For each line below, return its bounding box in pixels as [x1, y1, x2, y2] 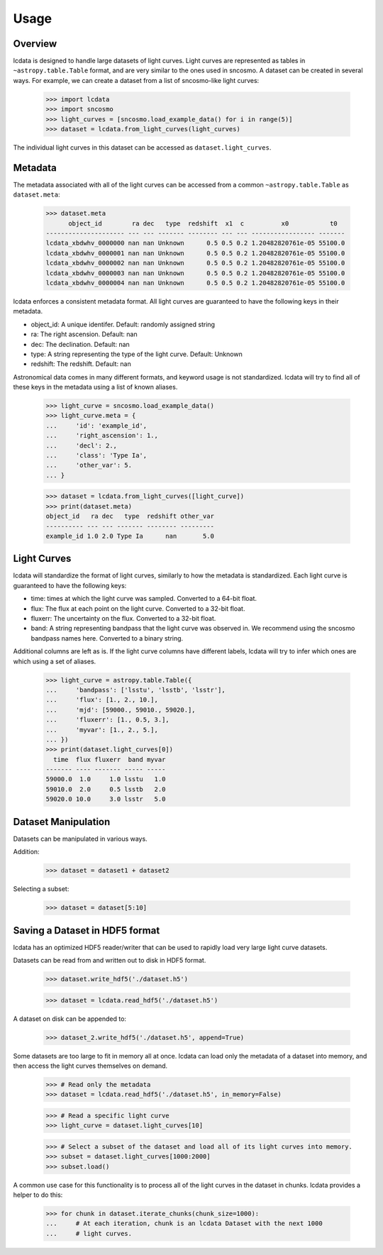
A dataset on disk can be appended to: [13, 1014, 127, 1023]
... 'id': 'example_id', [45, 421, 148, 429]
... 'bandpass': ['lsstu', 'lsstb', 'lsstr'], [45, 685, 226, 694]
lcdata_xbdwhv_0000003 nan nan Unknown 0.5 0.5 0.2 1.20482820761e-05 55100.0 [45, 269, 345, 277]
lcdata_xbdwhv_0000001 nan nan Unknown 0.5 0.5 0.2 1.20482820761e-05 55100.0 [45, 249, 345, 257]
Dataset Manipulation [13, 816, 111, 828]
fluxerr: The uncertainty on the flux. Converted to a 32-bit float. [30, 614, 216, 623]
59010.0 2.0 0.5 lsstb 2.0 [45, 785, 166, 793]
